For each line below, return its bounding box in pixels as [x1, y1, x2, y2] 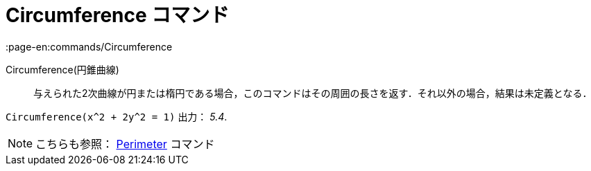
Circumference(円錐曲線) [6, 63, 119, 75]
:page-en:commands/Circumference [6, 40, 173, 53]
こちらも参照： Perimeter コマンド [35, 136, 215, 151]
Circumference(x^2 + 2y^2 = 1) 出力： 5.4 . [6, 110, 228, 123]
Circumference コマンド [6, 3, 230, 27]
